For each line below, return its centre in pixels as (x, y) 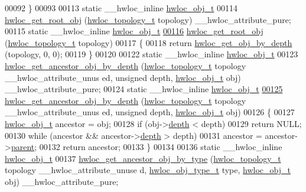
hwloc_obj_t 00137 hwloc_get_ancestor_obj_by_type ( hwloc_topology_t (143, 158)
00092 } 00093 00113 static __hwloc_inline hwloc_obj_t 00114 (121, 8)
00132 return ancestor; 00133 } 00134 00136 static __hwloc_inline (161, 147)
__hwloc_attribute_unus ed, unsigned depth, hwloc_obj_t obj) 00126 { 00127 (150, 112)
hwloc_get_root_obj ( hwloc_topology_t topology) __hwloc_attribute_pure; (148, 19)
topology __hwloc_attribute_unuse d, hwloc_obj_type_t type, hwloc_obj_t (148, 170)
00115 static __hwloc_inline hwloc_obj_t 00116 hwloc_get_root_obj (134, 31)
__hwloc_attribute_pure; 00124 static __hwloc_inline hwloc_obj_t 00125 (144, 89)
